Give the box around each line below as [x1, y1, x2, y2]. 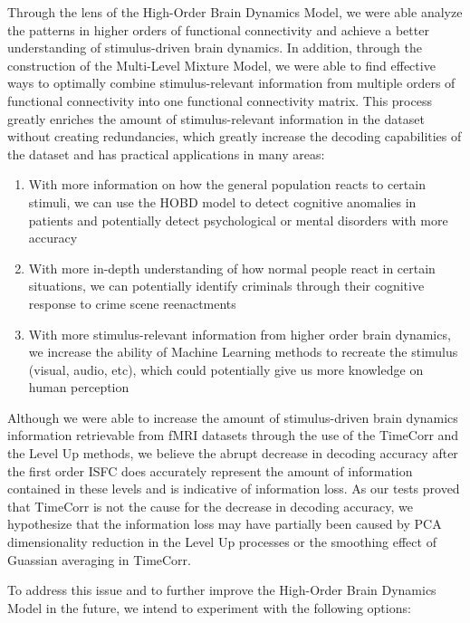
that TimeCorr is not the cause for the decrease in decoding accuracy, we [7, 496, 413, 515]
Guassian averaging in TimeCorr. [7, 550, 191, 569]
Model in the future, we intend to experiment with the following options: [7, 598, 411, 617]
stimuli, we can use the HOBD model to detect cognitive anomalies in [28, 192, 417, 211]
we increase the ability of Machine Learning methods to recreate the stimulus [28, 342, 458, 361]
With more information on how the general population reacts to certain [28, 175, 426, 194]
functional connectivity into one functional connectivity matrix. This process [7, 91, 432, 110]
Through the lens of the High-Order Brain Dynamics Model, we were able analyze [7, 3, 463, 21]
